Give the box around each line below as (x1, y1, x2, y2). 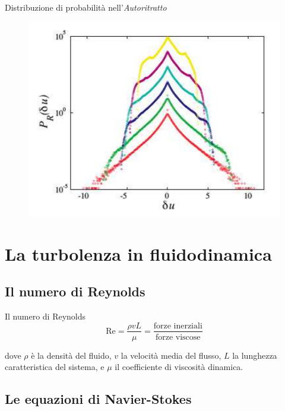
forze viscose (155, 333, 201, 342)
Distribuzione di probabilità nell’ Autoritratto (5, 1, 167, 13)
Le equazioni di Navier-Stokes (5, 390, 192, 408)
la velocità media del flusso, (121, 349, 221, 361)
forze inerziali (153, 321, 202, 330)
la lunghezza (232, 349, 277, 361)
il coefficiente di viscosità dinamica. (115, 361, 243, 373)
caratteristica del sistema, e (5, 361, 104, 373)
